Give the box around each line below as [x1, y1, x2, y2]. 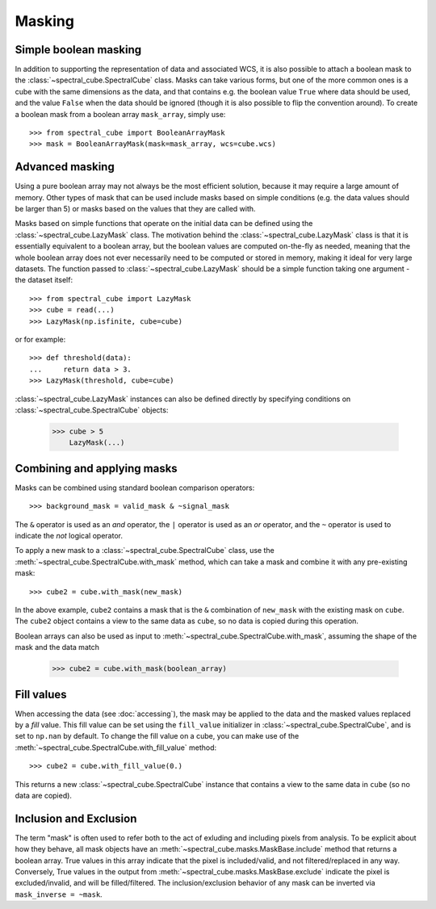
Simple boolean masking [15, 43, 141, 57]
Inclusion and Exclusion [15, 811, 137, 825]
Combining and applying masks [15, 461, 178, 475]
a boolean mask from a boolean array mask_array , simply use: [15, 109, 226, 119]
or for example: [15, 335, 66, 344]
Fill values [15, 687, 67, 702]
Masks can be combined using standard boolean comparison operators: [15, 483, 255, 492]
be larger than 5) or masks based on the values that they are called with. [15, 204, 256, 214]
